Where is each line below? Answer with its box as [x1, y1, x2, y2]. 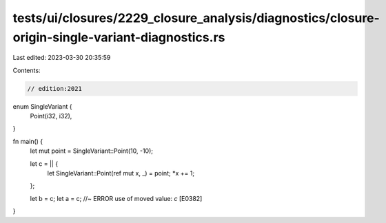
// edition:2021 [27, 85, 83, 92]
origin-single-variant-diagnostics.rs [12, 30, 225, 45]
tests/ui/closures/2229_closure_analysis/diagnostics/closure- [12, 10, 380, 25]
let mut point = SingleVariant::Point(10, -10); [30, 147, 153, 155]
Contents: [12, 66, 41, 74]
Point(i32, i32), [30, 112, 72, 120]
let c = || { [30, 159, 59, 168]
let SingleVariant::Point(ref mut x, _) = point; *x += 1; [47, 169, 195, 178]
